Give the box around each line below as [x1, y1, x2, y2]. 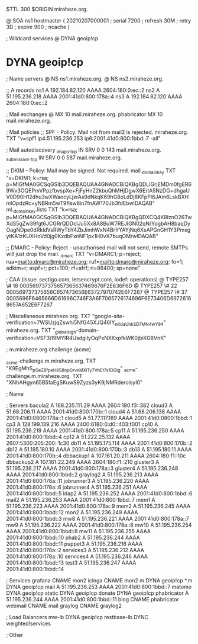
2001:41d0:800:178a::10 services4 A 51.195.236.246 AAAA [6, 553, 148, 560]
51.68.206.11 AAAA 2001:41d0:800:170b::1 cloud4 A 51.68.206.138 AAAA [6, 408, 181, 415]
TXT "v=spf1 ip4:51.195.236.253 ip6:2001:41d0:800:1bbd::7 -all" [6, 134, 161, 142]
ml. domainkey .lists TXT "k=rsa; [6, 206, 78, 214]
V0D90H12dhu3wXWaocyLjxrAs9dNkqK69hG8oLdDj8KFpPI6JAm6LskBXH [6, 193, 189, 201]
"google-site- [92, 312, 125, 319]
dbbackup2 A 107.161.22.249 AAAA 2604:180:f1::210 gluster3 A [6, 459, 160, 466]
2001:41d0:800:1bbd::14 [6, 566, 64, 573]
